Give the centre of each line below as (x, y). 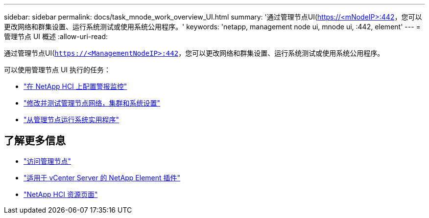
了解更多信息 (35, 141)
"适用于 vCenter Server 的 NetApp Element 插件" (102, 177)
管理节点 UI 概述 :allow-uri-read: (56, 36)
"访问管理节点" (48, 161)
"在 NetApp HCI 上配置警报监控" (75, 86)
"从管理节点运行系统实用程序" (71, 120)
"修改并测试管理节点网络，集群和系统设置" (92, 103)
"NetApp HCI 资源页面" (61, 194)
